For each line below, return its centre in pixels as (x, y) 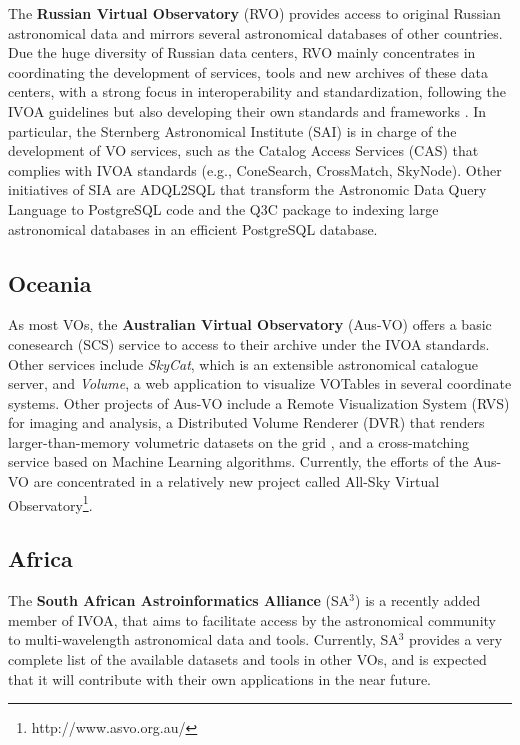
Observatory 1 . (50, 503)
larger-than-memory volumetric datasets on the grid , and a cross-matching (238, 441)
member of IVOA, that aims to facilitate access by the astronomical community (252, 619)
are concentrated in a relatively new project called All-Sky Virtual (236, 481)
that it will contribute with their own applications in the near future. (220, 678)
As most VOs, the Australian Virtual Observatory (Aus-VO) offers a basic (250, 324)
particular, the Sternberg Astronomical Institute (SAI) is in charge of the (232, 130)
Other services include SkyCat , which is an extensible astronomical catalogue (243, 363)
